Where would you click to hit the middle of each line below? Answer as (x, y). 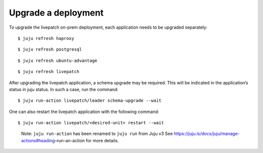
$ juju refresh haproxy (46, 38)
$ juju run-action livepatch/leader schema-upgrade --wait (90, 101)
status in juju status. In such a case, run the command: (64, 89)
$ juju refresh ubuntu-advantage (57, 60)
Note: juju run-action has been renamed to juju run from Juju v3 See (97, 134)
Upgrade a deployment (56, 13)
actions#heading (38, 140)
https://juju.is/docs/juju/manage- (207, 134)
